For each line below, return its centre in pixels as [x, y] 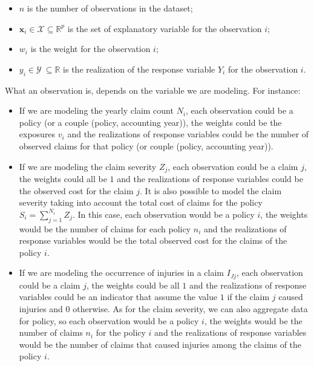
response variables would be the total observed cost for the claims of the [153, 240]
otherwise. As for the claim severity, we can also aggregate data [190, 309]
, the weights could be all [133, 285]
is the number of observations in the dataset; [110, 8]
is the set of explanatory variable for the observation [165, 28]
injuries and [41, 309]
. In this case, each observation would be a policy [163, 214]
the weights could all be [63, 178]
